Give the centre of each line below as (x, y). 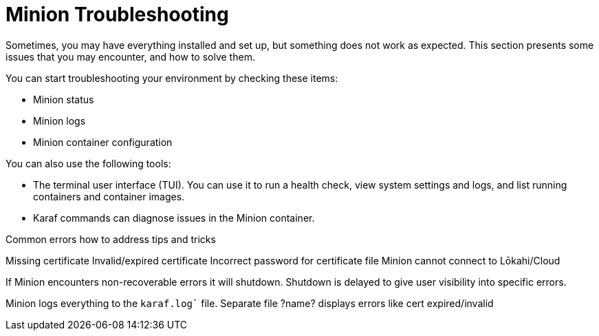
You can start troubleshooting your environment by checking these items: (172, 78)
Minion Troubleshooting (117, 14)
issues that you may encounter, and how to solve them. (130, 56)
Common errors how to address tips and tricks (111, 239)
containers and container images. (109, 196)
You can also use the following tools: (88, 163)
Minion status (64, 99)
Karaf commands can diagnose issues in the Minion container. (174, 218)
